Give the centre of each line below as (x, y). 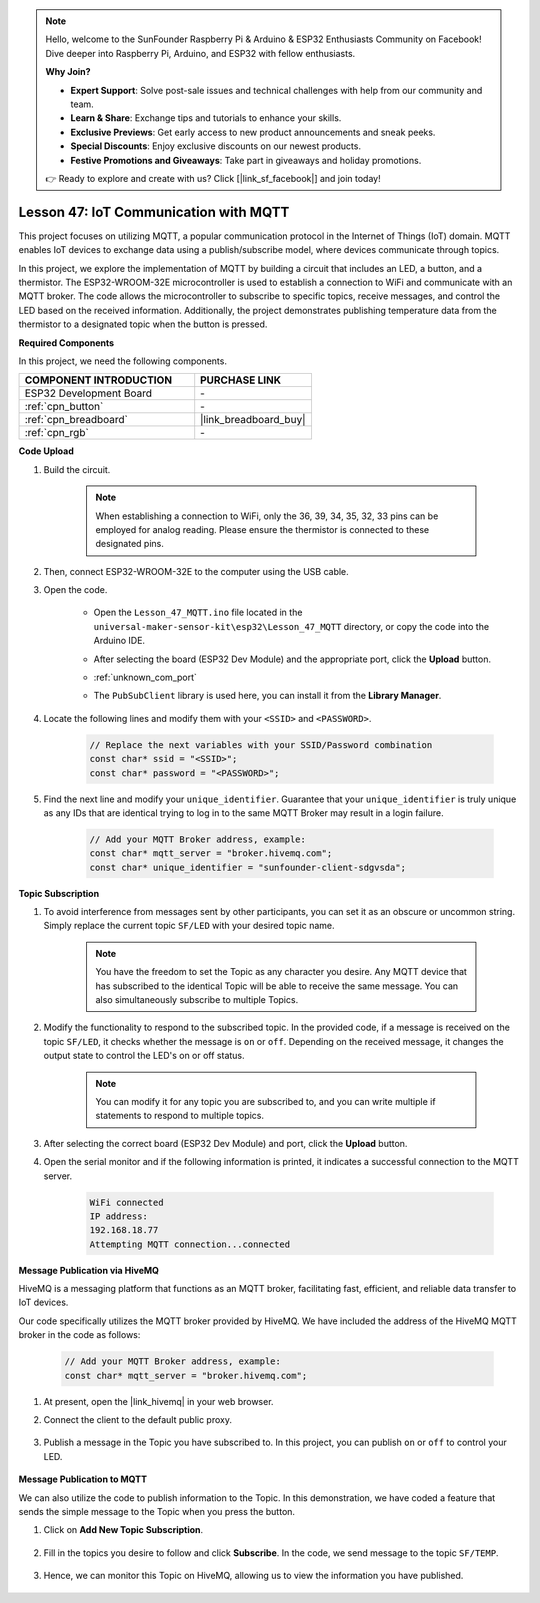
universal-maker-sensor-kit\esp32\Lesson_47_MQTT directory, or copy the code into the (291, 626)
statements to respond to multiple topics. (180, 1116)
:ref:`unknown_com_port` (145, 677)
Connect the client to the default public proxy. (137, 1419)
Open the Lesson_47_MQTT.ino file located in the (198, 612)
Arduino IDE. (119, 641)
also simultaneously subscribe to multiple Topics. (197, 1000)
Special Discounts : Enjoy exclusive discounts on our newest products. (216, 146)
